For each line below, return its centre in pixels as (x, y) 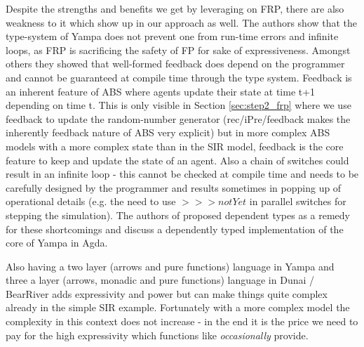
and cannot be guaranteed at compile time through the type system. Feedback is (179, 77)
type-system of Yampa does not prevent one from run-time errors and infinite (172, 36)
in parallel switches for (298, 201)
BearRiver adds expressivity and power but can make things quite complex (167, 293)
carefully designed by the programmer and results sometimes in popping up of (174, 187)
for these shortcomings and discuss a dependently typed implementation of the (175, 229)
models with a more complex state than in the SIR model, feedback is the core (175, 146)
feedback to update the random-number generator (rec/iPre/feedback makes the (178, 118)
